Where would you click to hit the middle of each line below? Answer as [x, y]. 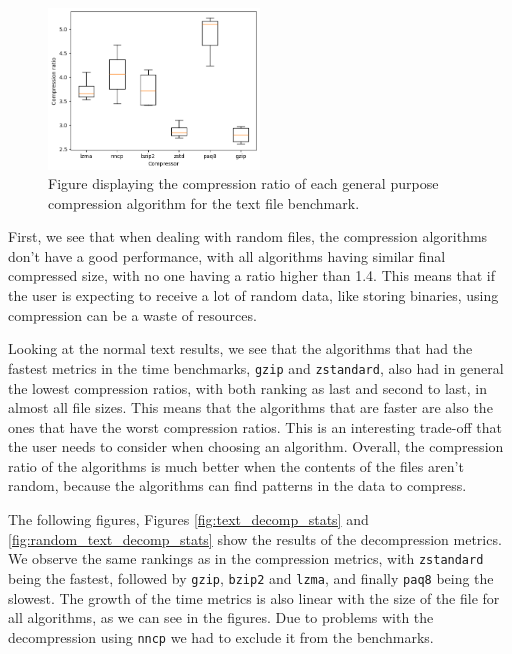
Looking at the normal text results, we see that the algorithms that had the [240, 348]
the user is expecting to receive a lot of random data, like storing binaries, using [253, 295]
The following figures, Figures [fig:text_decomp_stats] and [188, 519]
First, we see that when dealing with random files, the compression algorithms [248, 236]
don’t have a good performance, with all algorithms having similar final [227, 255]
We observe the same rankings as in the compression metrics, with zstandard [246, 558]
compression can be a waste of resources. [132, 314]
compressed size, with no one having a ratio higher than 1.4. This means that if [251, 275]
